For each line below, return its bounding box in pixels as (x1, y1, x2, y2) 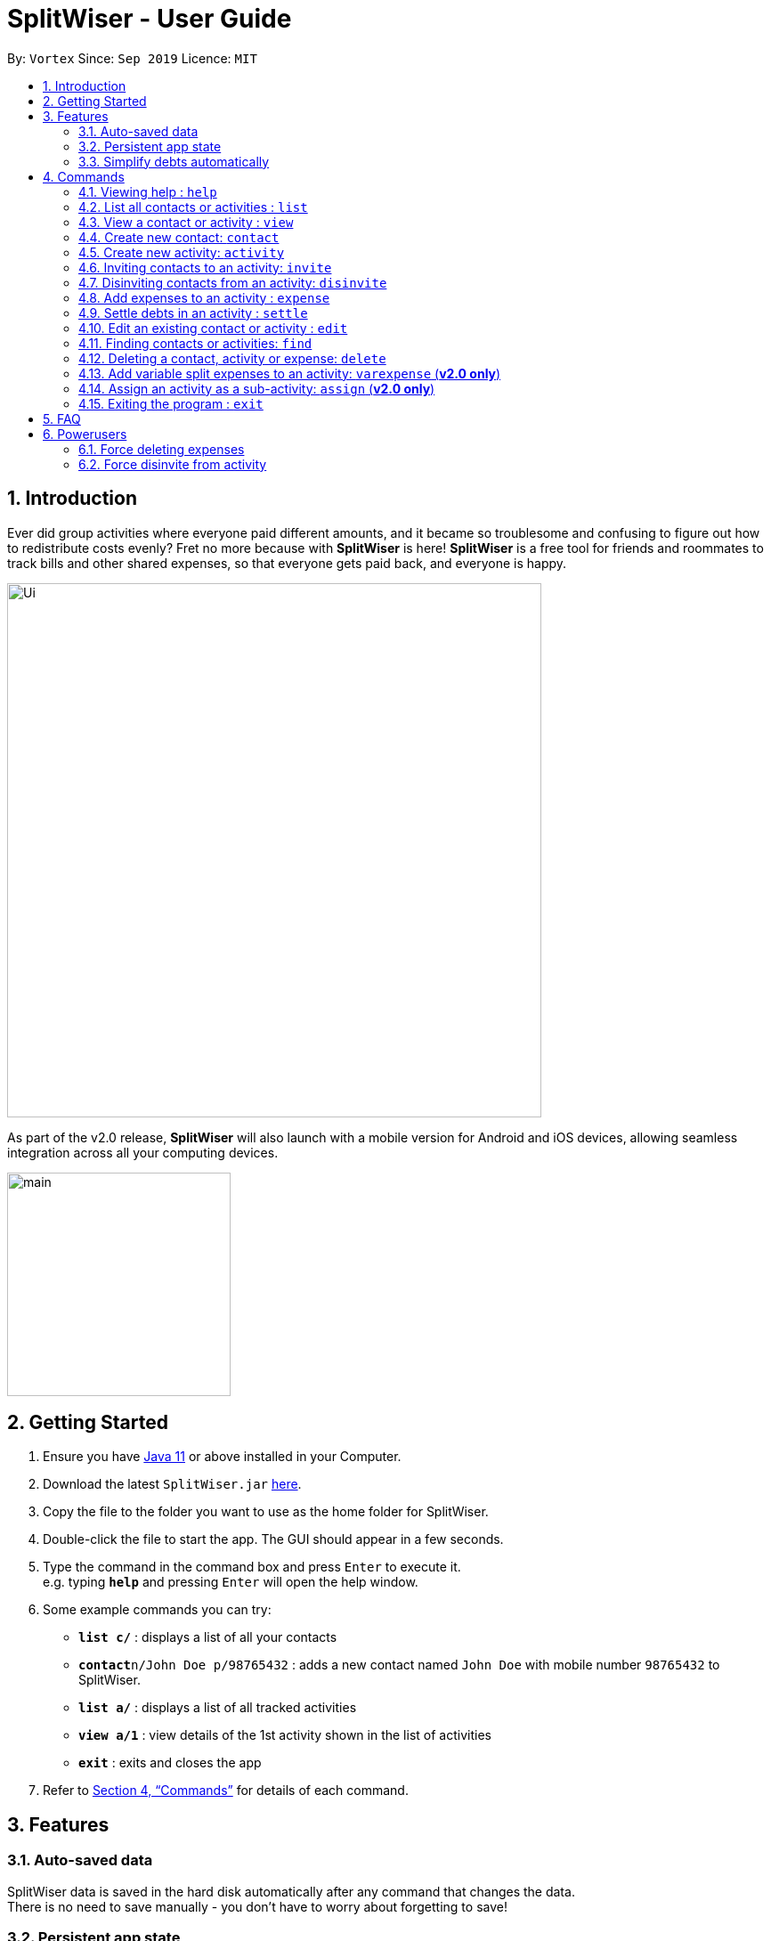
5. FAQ (43, 410, 81, 426)
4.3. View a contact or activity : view (78, 214, 294, 230)
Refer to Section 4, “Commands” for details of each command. (43, 1783, 409, 1799)
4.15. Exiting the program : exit (78, 395, 264, 411)
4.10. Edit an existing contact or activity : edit (78, 320, 348, 336)
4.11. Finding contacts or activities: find (78, 335, 312, 351)
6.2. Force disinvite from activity (78, 456, 267, 472)
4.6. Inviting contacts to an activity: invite (78, 259, 332, 275)
